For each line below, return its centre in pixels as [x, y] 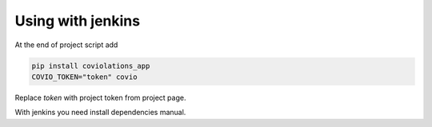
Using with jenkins [77, 21]
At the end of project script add [66, 45]
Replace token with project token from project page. [100, 97]
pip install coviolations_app [91, 65]
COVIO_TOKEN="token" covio [84, 77]
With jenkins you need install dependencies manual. [100, 113]
